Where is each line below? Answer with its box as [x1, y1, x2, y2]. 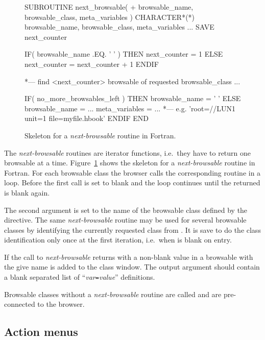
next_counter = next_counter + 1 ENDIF [25, 58, 159, 69]
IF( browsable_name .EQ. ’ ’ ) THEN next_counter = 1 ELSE [25, 48, 223, 59]
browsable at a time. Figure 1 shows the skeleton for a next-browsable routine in [4, 157, 255, 168]
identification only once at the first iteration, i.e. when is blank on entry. [4, 234, 232, 245]
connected [4, 299, 35, 309]
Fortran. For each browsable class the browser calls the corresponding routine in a [4, 167, 261, 178]
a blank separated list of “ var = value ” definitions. [4, 272, 155, 282]
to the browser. [37, 299, 85, 309]
